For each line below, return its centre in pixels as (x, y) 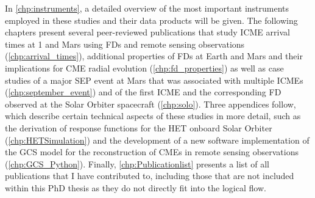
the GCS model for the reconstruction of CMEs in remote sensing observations (152, 152)
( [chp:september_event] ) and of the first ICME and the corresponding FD (143, 92)
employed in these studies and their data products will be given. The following (151, 20)
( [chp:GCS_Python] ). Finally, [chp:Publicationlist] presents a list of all (137, 163)
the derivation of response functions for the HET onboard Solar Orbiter (139, 127)
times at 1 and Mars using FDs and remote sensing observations (125, 44)
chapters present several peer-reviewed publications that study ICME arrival (147, 32)
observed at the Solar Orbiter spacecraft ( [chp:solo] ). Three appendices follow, (150, 104)
